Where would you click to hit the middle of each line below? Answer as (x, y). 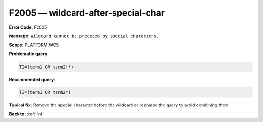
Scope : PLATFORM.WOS (34, 45)
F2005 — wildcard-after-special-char (87, 13)
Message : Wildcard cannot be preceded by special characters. (84, 36)
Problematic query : (29, 54)
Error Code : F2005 (28, 27)
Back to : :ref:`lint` (26, 114)
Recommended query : (32, 79)
